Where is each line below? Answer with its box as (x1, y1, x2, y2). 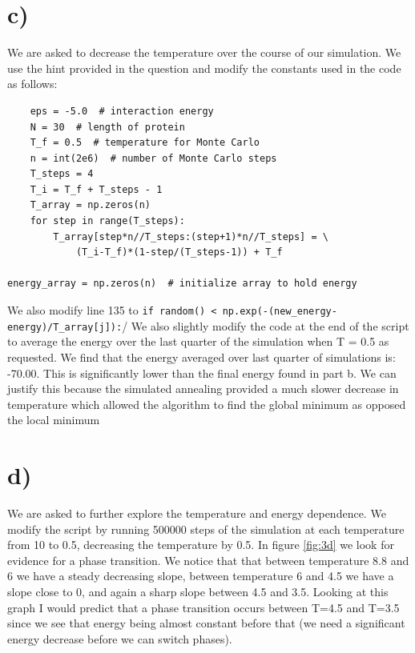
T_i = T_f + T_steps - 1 (30, 183, 163, 195)
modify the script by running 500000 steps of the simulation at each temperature (7, 520, 405, 537)
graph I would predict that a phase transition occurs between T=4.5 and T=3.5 (7, 599, 400, 615)
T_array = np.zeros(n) (30, 199, 151, 211)
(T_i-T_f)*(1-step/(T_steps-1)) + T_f (75, 246, 283, 258)
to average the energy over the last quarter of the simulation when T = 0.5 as (7, 333, 389, 350)
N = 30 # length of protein (30, 121, 185, 133)
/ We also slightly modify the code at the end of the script (122, 317, 409, 334)
